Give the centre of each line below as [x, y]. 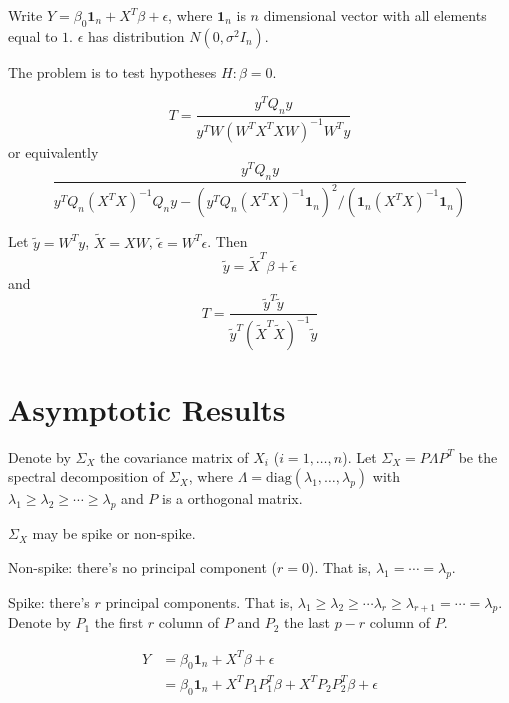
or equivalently [53, 151]
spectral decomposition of [86, 476]
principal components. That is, [199, 601]
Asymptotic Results [147, 408]
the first [119, 622]
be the [478, 456]
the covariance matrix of [174, 456]
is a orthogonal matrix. [232, 498]
